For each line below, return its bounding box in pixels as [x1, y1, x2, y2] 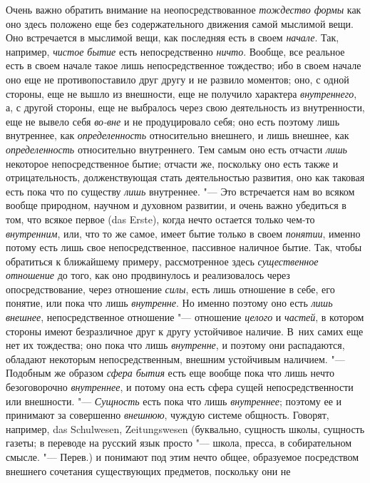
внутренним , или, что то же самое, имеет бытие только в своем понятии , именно [6, 225, 361, 240]
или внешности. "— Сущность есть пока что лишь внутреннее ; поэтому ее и [6, 393, 342, 408]
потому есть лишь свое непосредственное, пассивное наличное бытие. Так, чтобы [6, 240, 362, 255]
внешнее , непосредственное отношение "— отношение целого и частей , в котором [6, 310, 364, 325]
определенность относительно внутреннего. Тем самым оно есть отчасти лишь [6, 141, 347, 156]
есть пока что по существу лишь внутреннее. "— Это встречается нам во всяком [6, 183, 355, 198]
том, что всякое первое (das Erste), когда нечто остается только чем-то [6, 211, 315, 226]
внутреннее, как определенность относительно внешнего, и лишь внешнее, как [6, 128, 349, 143]
